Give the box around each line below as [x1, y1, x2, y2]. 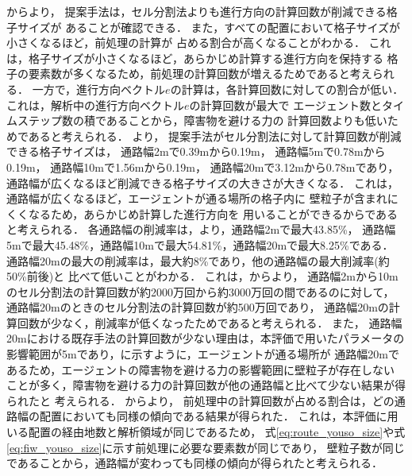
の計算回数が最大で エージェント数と [189, 96, 382, 113]
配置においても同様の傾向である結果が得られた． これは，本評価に [39, 408, 387, 424]
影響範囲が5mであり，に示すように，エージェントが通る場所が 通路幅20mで [6, 346, 399, 362]
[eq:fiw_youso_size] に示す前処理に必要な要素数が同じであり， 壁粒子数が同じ [6, 439, 405, 455]
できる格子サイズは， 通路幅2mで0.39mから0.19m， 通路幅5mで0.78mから [6, 143, 386, 160]
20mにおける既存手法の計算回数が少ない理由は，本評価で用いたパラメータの [6, 330, 405, 346]
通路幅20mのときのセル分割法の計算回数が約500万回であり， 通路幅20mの [6, 299, 389, 315]
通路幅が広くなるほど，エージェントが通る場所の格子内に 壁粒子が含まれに [6, 190, 399, 207]
